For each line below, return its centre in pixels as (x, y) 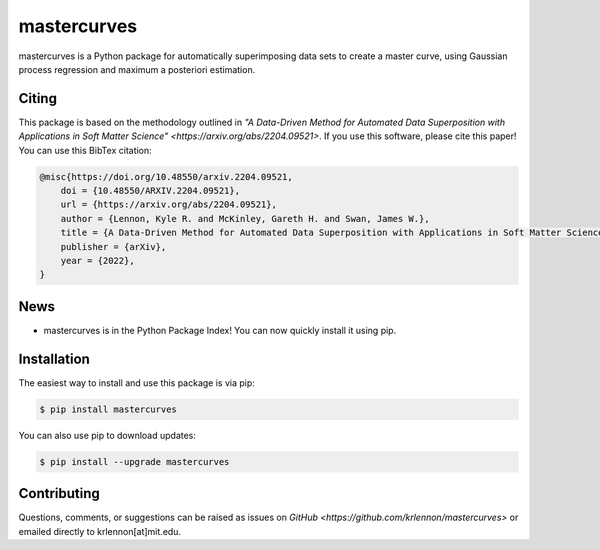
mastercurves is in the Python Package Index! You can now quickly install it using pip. (220, 330)
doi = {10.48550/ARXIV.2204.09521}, (150, 190)
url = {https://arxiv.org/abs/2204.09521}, (168, 204)
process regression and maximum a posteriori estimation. (137, 69)
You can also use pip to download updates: (107, 435)
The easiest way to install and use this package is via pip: (136, 382)
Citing (37, 98)
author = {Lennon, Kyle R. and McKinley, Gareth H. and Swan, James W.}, (245, 218)
